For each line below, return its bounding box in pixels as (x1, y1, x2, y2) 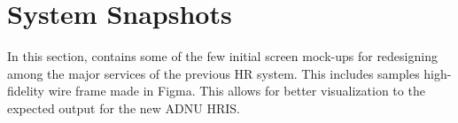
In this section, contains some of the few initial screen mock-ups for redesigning (7, 47, 438, 65)
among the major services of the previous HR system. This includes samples (7, 64, 420, 82)
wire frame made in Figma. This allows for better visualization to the (48, 81, 425, 100)
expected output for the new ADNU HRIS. (7, 98, 240, 117)
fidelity (7, 81, 45, 100)
